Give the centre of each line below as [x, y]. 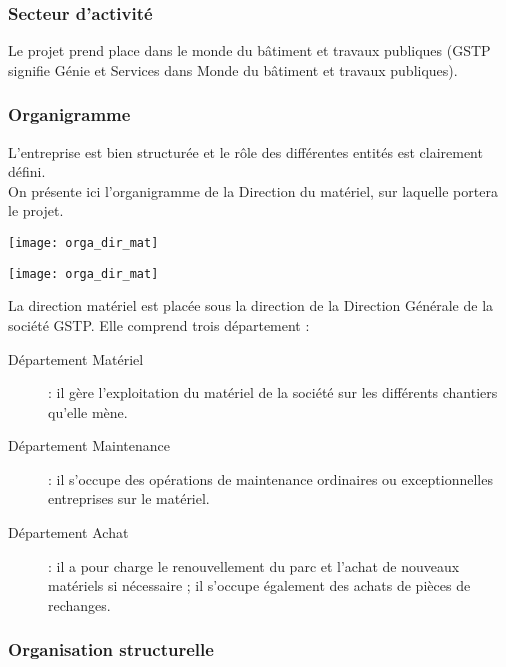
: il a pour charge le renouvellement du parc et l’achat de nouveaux [254, 565]
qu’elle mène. [88, 411]
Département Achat [68, 532]
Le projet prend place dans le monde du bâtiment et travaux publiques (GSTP [249, 50]
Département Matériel [76, 358]
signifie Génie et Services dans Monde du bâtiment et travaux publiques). [233, 69]
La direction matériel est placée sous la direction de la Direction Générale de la [251, 305]
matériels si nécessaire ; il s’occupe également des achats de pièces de [259, 585]
